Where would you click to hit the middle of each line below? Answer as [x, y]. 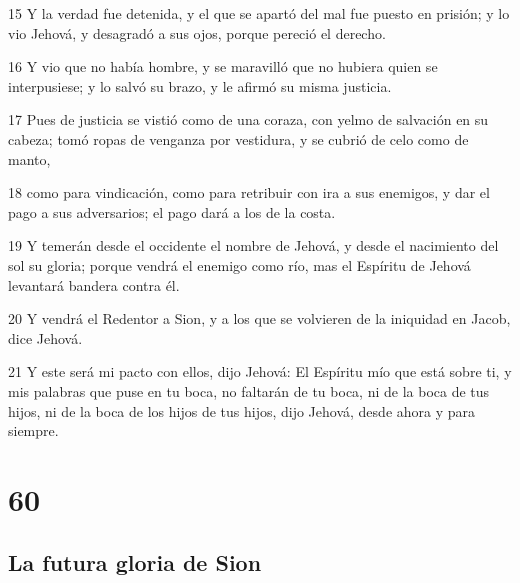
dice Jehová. [45, 337]
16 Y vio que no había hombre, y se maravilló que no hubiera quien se [223, 66]
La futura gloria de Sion [135, 562]
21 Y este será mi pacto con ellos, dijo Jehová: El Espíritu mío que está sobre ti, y [260, 371]
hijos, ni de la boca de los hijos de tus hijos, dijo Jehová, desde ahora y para [242, 410]
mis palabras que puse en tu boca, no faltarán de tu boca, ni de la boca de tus [249, 390]
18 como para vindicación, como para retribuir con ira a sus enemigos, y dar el [249, 192]
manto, [29, 158]
